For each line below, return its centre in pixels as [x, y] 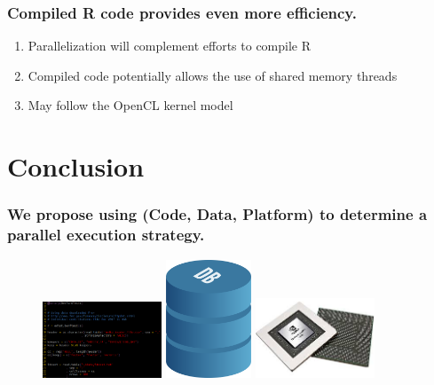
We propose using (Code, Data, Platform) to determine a [217, 214]
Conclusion [76, 166]
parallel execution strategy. [106, 235]
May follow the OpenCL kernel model [130, 105]
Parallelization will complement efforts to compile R [170, 46]
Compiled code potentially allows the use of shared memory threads [213, 75]
